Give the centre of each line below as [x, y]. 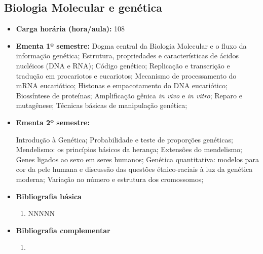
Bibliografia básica [49, 196]
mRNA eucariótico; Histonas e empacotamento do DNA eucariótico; [122, 85]
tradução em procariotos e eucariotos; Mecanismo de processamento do [126, 75]
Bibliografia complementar [63, 230]
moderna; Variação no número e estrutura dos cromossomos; [110, 179]
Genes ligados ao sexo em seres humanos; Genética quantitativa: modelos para [137, 159]
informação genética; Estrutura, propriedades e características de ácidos [127, 56]
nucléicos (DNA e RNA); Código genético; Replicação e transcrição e [123, 65]
